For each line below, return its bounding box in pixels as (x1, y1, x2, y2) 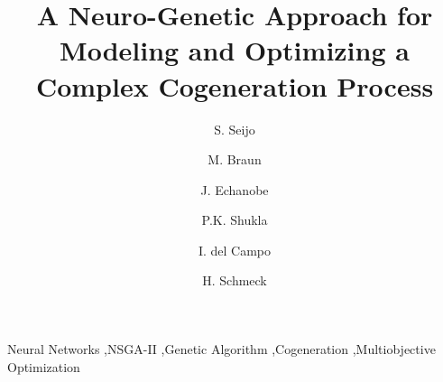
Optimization (7, 357, 80, 376)
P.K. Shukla (201, 210, 268, 229)
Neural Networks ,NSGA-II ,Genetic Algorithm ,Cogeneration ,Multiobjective (7, 340, 436, 359)
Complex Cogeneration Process (35, 67, 434, 104)
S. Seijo (214, 119, 255, 138)
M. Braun (208, 150, 262, 169)
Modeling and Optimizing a (60, 32, 410, 69)
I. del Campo (198, 240, 272, 259)
